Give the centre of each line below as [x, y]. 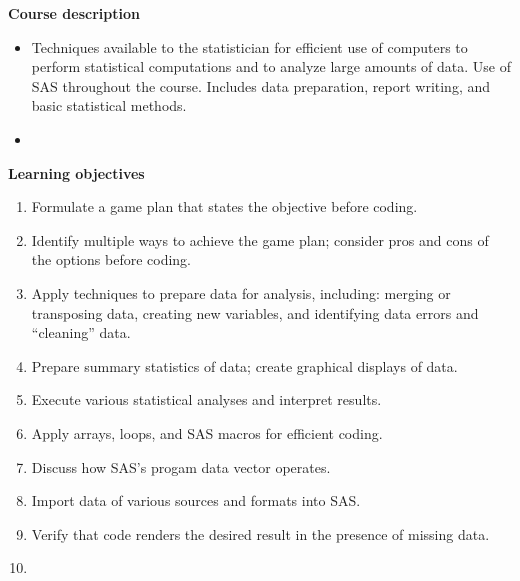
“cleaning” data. [81, 332]
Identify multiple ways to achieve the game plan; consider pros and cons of [260, 239]
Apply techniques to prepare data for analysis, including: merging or [241, 292]
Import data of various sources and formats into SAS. [196, 500]
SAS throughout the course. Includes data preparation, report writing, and [261, 85]
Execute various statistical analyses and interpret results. [206, 399]
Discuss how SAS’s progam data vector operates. [181, 466]
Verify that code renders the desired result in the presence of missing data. [260, 533]
